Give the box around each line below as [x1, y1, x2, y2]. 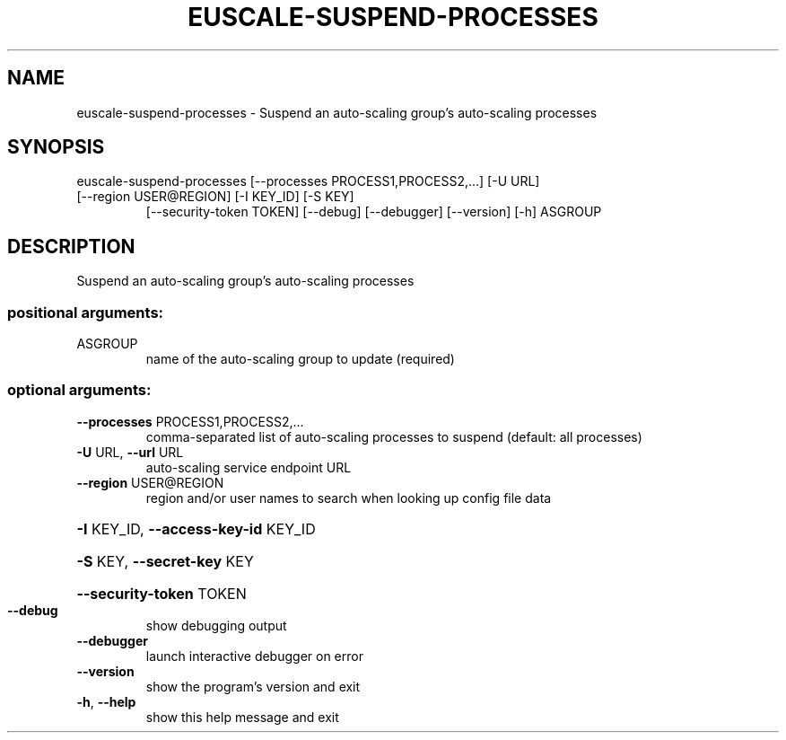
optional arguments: [7, 381, 152, 400]
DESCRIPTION [7, 234, 135, 258]
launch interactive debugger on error [145, 647, 363, 664]
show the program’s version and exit [145, 678, 361, 694]
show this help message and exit [145, 709, 339, 725]
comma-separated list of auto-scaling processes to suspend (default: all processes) [145, 428, 642, 445]
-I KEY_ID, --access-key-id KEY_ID [76, 519, 316, 538]
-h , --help [76, 693, 136, 709]
